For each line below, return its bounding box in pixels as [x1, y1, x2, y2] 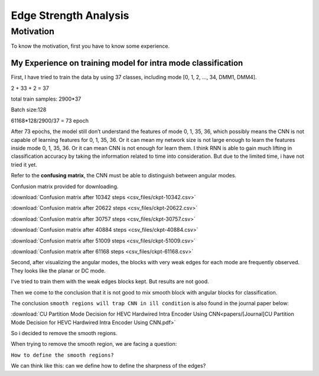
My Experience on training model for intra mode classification [11, 58, 243, 68]
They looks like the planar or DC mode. [11, 267, 106, 274]
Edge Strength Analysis [11, 9, 129, 22]
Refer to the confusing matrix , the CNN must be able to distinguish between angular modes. [11, 172, 236, 179]
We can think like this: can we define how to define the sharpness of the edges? [11, 362, 206, 369]
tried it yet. [11, 161, 38, 168]
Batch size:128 [11, 106, 47, 114]
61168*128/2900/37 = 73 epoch [11, 117, 89, 124]
